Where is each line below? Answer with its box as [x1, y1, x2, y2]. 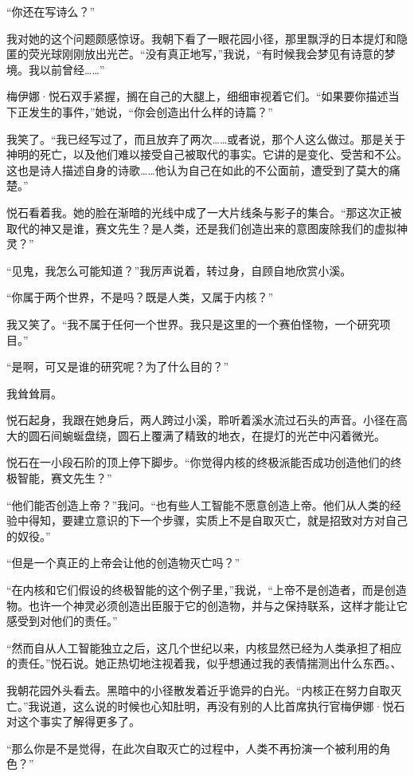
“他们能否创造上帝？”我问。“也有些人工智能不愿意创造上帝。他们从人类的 [6, 496, 390, 513]
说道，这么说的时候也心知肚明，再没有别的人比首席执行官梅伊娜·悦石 [39, 697, 405, 714]
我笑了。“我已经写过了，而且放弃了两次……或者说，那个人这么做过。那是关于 [6, 130, 406, 147]
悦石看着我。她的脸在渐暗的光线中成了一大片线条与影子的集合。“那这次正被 [6, 203, 402, 220]
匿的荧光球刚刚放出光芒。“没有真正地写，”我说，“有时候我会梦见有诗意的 [6, 45, 385, 62]
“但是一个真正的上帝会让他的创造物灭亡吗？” [6, 554, 240, 571]
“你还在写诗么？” [6, 3, 96, 19]
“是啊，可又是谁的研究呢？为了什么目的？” [6, 358, 229, 375]
